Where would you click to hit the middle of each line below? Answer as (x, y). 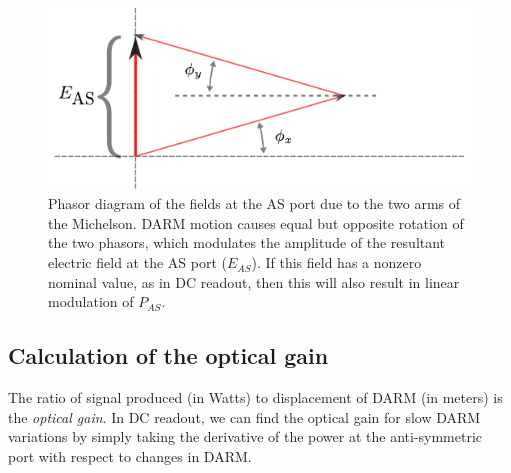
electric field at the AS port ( (137, 262)
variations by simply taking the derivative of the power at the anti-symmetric (245, 436)
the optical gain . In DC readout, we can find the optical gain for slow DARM (244, 416)
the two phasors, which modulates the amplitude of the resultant (247, 242)
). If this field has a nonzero (336, 262)
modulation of (91, 301)
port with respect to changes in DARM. (130, 455)
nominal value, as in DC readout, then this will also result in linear (254, 281)
